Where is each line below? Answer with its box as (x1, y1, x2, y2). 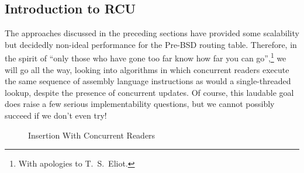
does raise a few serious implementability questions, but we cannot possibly (5, 98, 275, 110)
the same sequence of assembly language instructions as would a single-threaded (5, 75, 291, 87)
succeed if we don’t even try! (5, 109, 107, 122)
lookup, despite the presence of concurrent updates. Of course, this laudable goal (5, 86, 294, 98)
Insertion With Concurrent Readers (28, 129, 156, 141)
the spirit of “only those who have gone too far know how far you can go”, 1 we (5, 50, 286, 64)
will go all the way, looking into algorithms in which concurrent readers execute (5, 63, 289, 75)
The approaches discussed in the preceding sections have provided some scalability (5, 27, 299, 39)
